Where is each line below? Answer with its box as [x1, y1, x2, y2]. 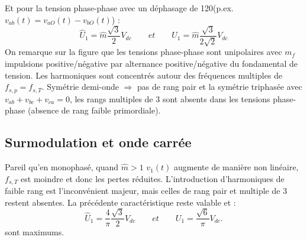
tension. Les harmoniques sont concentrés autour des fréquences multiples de [5, 69, 283, 81]
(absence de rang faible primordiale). [27, 104, 161, 116]
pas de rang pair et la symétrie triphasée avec [137, 80, 302, 93]
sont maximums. [5, 226, 64, 238]
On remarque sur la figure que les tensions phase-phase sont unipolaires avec [5, 46, 282, 58]
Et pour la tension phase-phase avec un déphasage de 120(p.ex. [5, 2, 234, 14]
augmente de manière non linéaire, [174, 161, 299, 173]
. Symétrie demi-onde [41, 80, 119, 93]
